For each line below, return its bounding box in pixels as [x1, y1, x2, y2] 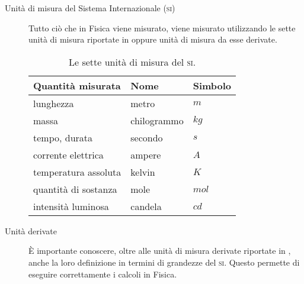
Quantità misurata [33, 78, 121, 92]
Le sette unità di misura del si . [68, 54, 196, 69]
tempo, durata [33, 130, 93, 144]
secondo [130, 130, 163, 144]
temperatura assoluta [33, 164, 121, 179]
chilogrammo [130, 113, 184, 127]
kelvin [130, 164, 155, 179]
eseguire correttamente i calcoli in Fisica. [28, 267, 177, 280]
